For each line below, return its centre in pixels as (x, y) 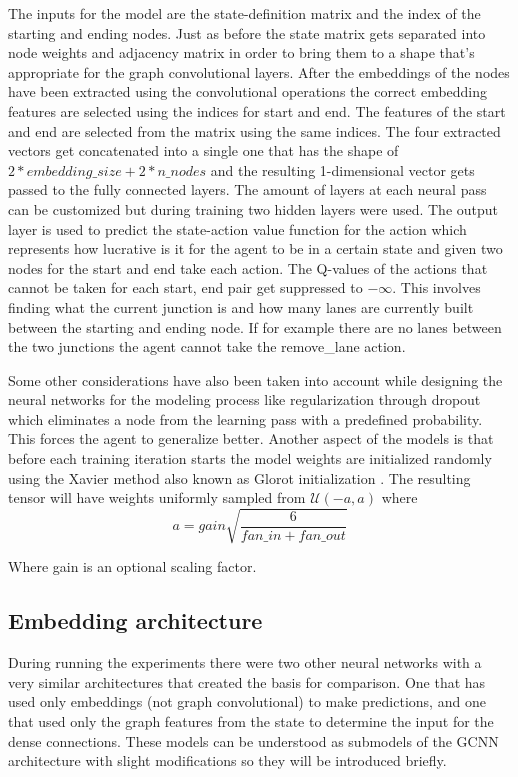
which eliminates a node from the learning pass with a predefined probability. (245, 418)
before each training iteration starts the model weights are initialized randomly (250, 458)
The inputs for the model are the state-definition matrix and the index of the (244, 13)
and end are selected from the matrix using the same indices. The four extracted (254, 130)
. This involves (436, 287)
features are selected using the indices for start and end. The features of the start (257, 110)
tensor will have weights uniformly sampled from (157, 497)
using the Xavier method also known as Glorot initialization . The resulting (239, 477)
